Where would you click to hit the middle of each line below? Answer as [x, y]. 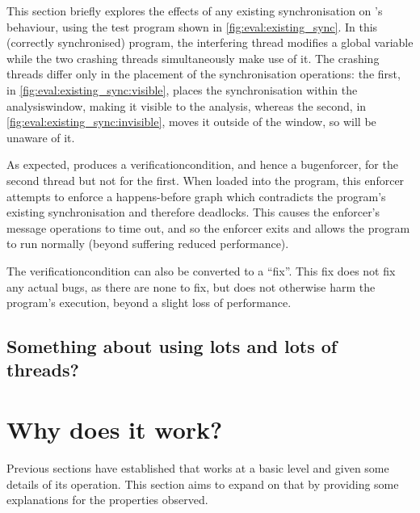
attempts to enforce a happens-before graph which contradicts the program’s [196, 196]
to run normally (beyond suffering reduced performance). [148, 244]
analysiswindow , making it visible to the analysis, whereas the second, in [187, 105]
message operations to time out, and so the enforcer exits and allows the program [208, 227]
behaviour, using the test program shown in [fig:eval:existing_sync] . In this [192, 26]
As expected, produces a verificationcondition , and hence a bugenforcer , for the [202, 164]
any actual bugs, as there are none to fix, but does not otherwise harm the [191, 286]
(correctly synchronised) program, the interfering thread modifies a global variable [210, 42]
